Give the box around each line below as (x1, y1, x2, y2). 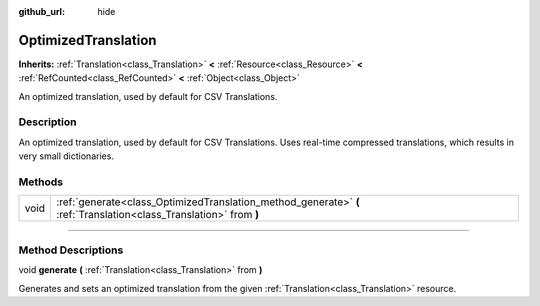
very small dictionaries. (18, 150, 115, 162)
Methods (18, 175, 64, 189)
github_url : (18, 6, 65, 17)
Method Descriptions (18, 243, 124, 257)
